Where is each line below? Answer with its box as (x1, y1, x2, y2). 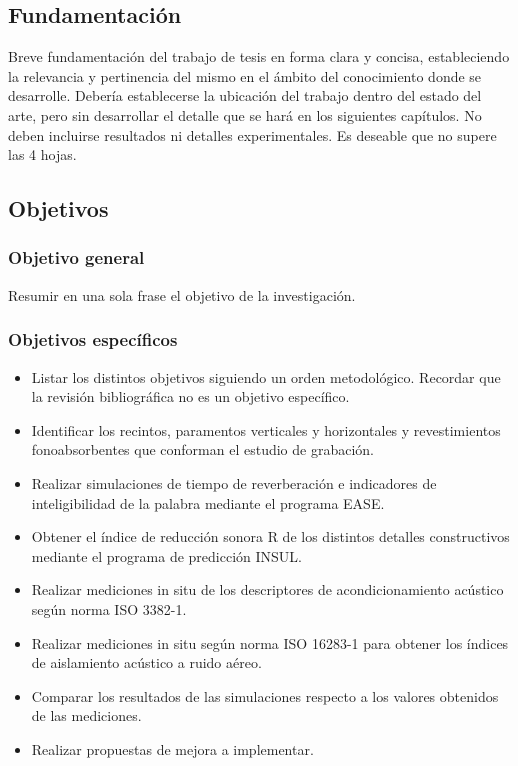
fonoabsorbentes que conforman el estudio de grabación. (31, 439, 374, 460)
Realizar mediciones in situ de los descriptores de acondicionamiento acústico (31, 579, 504, 600)
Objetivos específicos (8, 327, 178, 352)
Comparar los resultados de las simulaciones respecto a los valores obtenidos (31, 685, 499, 706)
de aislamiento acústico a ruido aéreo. (31, 652, 262, 673)
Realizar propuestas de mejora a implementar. (31, 738, 314, 759)
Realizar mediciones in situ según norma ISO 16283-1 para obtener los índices (31, 632, 509, 653)
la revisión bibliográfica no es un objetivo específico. (31, 386, 350, 407)
